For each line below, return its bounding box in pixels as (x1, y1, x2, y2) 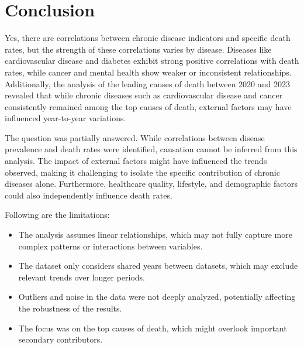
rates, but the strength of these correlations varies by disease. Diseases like (5, 43, 272, 55)
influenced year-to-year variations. (5, 112, 126, 124)
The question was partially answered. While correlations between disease (5, 131, 265, 143)
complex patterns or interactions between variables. (18, 239, 203, 252)
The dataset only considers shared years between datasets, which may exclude (18, 259, 298, 272)
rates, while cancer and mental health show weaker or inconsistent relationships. (5, 66, 292, 78)
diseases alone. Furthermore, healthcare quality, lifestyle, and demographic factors (5, 177, 298, 190)
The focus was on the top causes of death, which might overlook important (18, 321, 287, 334)
